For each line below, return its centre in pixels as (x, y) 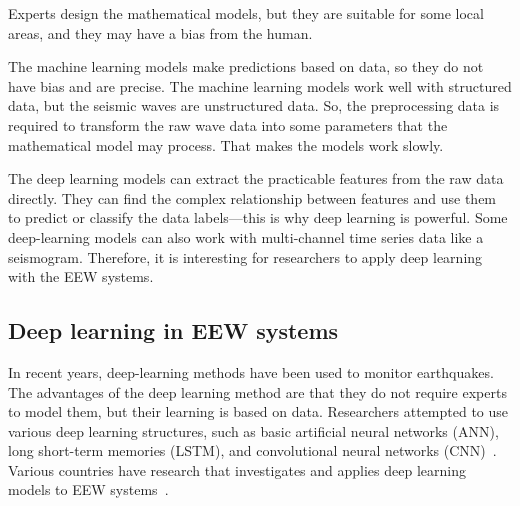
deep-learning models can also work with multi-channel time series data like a (246, 236)
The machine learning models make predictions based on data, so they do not (246, 66)
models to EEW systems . (88, 489)
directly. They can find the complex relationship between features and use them (252, 197)
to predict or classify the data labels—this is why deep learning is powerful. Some (258, 217)
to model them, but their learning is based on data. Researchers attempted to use (258, 411)
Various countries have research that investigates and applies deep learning (237, 469)
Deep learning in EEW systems (173, 330)
